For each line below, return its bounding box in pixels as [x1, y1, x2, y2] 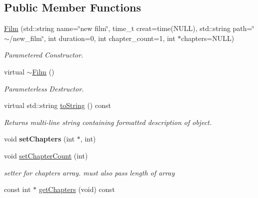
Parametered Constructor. [4, 49, 83, 60]
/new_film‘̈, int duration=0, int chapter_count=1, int [9, 32, 175, 43]
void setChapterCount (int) [4, 150, 88, 160]
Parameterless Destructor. [4, 83, 84, 93]
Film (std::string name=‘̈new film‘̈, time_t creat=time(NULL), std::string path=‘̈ [4, 23, 254, 33]
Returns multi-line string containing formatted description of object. [4, 116, 212, 127]
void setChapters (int [4, 133, 75, 144]
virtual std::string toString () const [4, 100, 111, 110]
